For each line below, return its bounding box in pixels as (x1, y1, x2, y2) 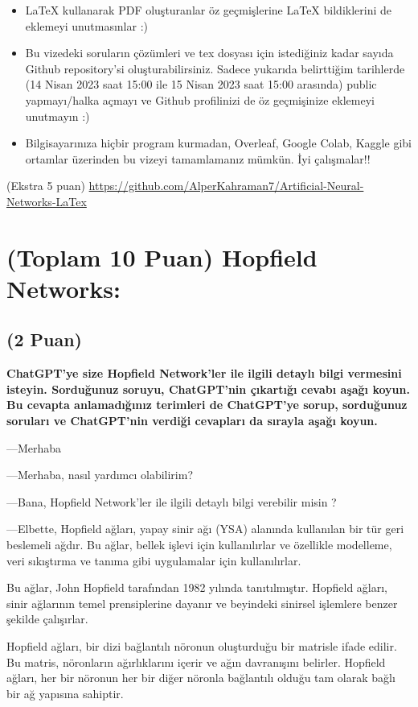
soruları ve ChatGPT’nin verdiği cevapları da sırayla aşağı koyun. (6, 412, 378, 429)
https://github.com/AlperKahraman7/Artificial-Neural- (88, 177, 364, 194)
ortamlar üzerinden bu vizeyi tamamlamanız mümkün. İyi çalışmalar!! (25, 150, 371, 167)
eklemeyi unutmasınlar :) (25, 17, 148, 34)
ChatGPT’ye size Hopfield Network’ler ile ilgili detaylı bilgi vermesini (6, 365, 402, 382)
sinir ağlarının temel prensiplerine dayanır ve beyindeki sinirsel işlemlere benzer (6, 594, 398, 611)
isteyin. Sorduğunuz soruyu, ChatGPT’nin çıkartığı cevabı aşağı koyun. (6, 380, 410, 397)
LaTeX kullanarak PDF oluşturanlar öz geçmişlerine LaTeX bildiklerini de (25, 2, 391, 18)
